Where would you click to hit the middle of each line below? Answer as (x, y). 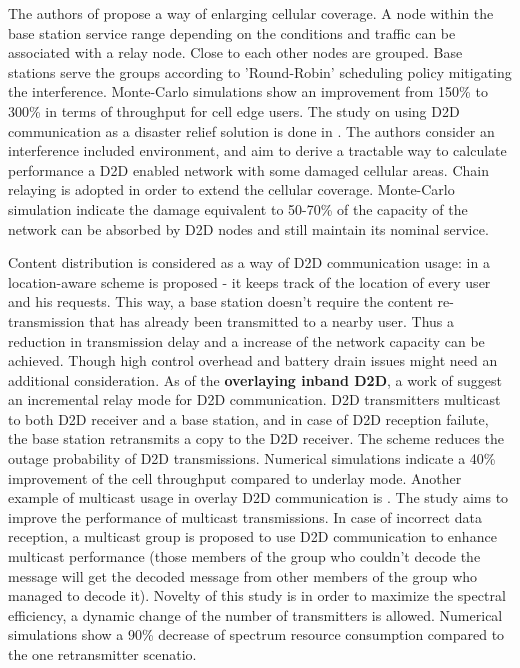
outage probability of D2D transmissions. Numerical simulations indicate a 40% (252, 458)
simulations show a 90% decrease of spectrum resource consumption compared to (256, 634)
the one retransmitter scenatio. (102, 654)
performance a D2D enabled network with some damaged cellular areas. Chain (248, 169)
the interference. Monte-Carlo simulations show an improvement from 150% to (248, 91)
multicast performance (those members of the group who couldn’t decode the (244, 556)
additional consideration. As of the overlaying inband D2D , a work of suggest (255, 379)
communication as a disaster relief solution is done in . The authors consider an (251, 130)
